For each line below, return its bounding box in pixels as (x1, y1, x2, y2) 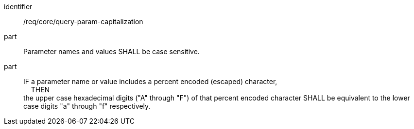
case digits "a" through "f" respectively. (23, 102, 151, 110)
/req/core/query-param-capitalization (23, 17, 143, 26)
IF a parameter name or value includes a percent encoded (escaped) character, (23, 77, 277, 86)
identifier (4, 2, 33, 11)
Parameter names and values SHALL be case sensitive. (23, 47, 200, 56)
